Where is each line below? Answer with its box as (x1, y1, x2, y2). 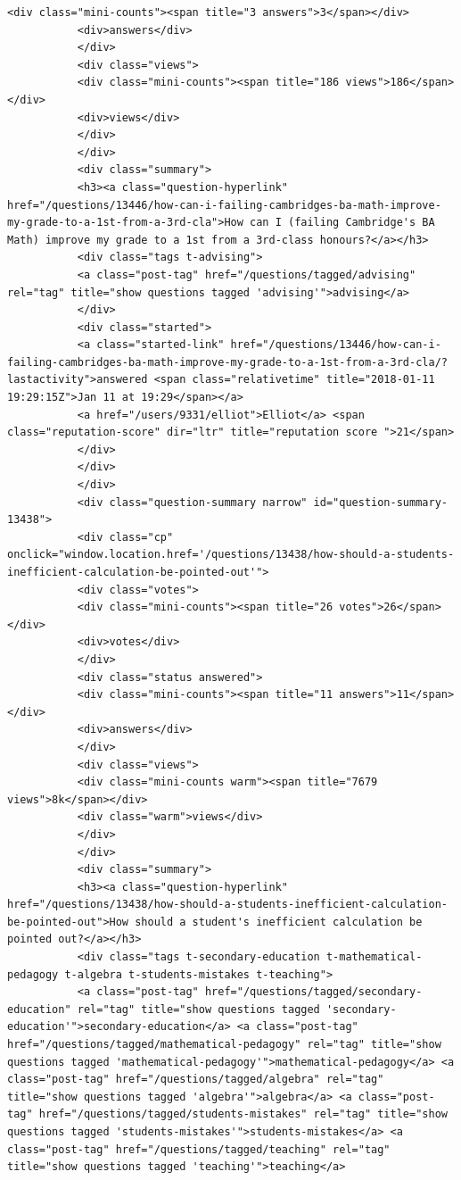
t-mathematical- (325, 951, 423, 964)
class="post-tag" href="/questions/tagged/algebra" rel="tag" (7, 1073, 384, 1086)
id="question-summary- (313, 495, 448, 509)
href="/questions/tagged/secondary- (204, 985, 423, 999)
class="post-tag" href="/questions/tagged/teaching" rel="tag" (7, 1143, 391, 1156)
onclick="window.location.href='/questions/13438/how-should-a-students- (7, 548, 455, 561)
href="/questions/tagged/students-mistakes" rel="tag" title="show (38, 1108, 448, 1121)
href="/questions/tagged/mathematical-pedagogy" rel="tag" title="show (7, 1038, 441, 1051)
